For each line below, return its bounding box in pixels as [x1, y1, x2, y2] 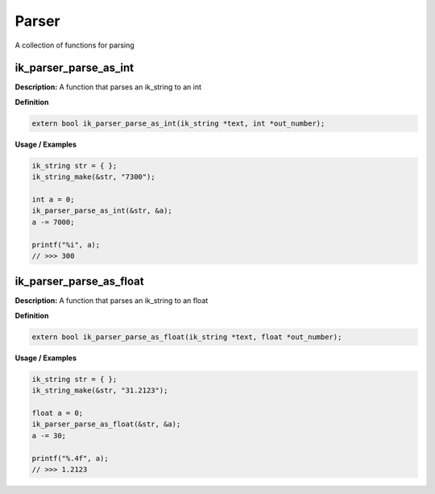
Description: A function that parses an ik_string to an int [14, 82, 201, 92]
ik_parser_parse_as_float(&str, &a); [31, 420, 181, 429]
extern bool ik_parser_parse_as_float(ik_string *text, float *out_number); [31, 332, 342, 342]
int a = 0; [31, 194, 75, 204]
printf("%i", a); [31, 240, 101, 249]
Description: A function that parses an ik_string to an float [14, 296, 209, 305]
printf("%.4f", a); [31, 454, 109, 463]
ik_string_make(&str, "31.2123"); [31, 386, 168, 395]
